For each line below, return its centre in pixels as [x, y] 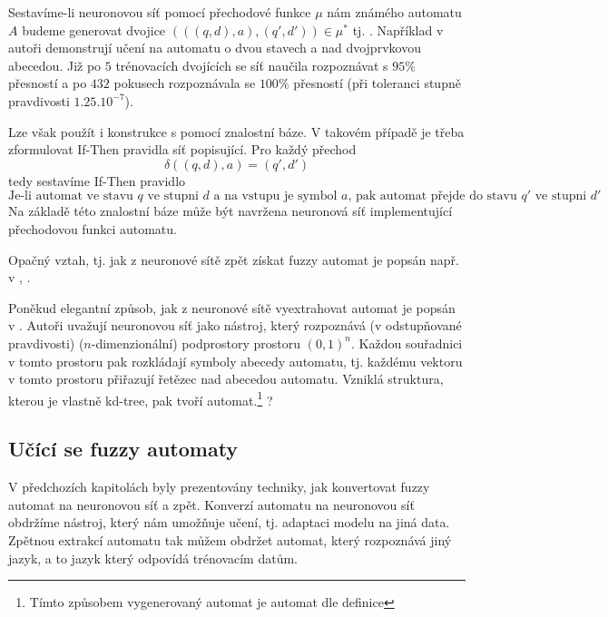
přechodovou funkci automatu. [93, 228]
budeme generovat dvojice [94, 29]
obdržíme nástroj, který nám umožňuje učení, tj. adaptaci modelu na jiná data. [229, 522]
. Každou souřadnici [407, 343]
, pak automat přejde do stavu [432, 196]
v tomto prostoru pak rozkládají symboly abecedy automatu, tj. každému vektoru [235, 361]
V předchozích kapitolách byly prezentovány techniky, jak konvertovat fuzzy [219, 487]
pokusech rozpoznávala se [185, 83]
